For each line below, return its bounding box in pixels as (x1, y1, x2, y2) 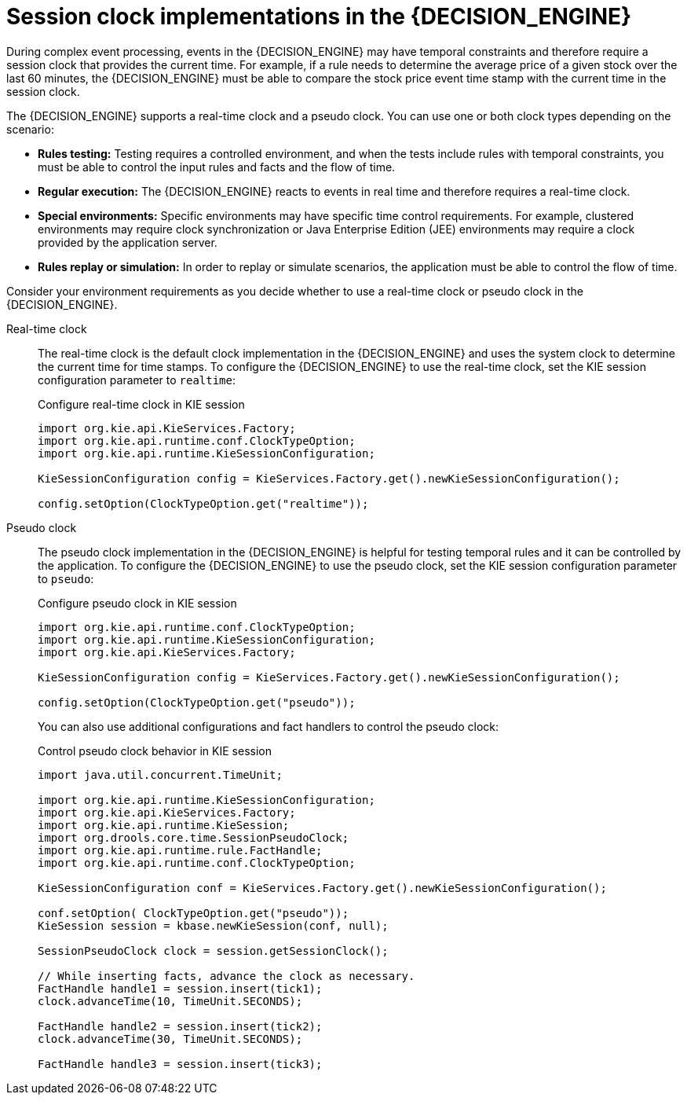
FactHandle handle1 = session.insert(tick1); (38, 982, 323, 995)
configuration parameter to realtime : (38, 373, 236, 387)
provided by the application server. (38, 235, 217, 249)
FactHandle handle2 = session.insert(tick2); (38, 1019, 323, 1033)
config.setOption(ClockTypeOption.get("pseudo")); (38, 695, 356, 709)
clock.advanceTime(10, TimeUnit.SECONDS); (38, 994, 303, 1007)
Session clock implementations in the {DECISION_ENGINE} (6, 3, 632, 30)
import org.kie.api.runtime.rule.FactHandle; (38, 843, 323, 857)
